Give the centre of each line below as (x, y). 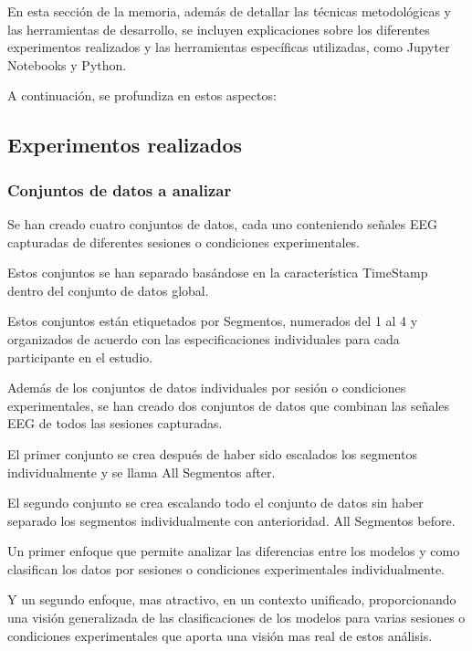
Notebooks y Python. (67, 64)
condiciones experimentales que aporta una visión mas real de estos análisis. (220, 635)
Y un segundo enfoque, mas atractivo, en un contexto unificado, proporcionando (232, 599)
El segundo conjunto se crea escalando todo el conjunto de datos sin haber (215, 503)
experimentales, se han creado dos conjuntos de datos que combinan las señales (229, 405)
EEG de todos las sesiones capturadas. (115, 423)
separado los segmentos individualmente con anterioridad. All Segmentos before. (231, 520)
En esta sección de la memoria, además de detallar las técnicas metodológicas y (229, 11)
